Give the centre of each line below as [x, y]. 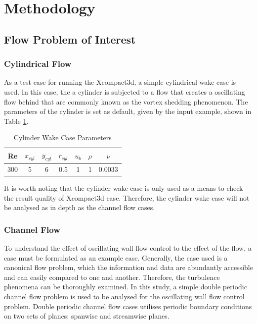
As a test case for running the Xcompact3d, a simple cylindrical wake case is [120, 82]
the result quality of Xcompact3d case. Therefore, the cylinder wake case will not [127, 197]
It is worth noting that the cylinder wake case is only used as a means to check [124, 188]
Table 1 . [16, 121]
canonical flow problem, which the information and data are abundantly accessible [128, 267]
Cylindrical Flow [38, 64]
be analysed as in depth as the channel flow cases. [80, 207]
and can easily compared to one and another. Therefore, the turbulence [112, 277]
